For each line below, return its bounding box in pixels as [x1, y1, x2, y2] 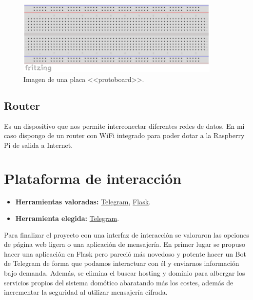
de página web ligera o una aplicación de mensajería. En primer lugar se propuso [4, 239, 245, 249]
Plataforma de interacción [4, 168, 182, 188]
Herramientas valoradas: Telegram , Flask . [15, 197, 151, 207]
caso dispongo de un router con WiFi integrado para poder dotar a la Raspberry [4, 130, 245, 140]
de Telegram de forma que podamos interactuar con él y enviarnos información [4, 258, 239, 268]
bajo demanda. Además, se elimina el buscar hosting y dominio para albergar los [4, 267, 245, 278]
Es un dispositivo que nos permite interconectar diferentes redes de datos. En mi [4, 120, 245, 131]
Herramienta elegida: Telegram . [15, 213, 119, 223]
